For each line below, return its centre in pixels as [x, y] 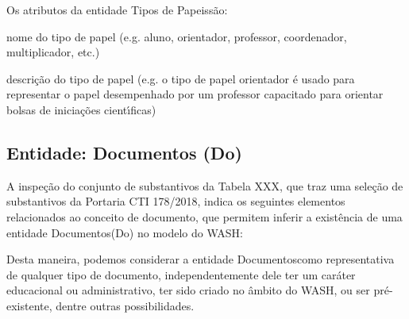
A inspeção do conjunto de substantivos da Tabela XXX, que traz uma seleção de [205, 185]
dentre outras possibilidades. [125, 305]
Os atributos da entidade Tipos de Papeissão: [117, 10]
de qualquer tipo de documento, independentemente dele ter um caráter [181, 274]
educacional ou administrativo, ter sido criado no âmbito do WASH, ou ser [188, 290]
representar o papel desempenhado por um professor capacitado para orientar [195, 94]
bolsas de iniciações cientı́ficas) [81, 109]
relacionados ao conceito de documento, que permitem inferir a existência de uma [204, 216]
